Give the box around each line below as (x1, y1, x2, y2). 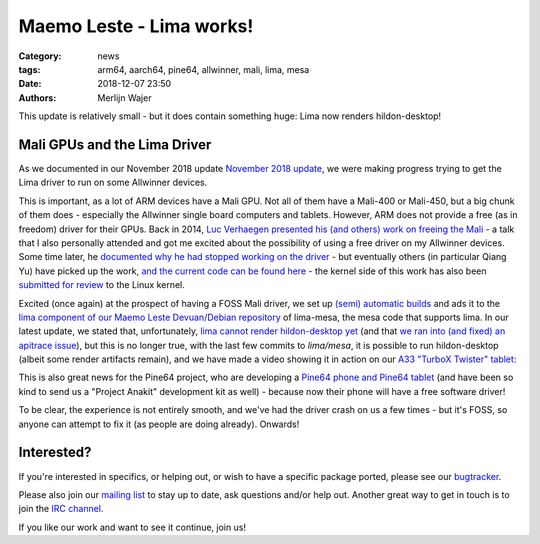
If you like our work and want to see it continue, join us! (18, 521, 247, 533)
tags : (18, 63, 41, 75)
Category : (18, 50, 62, 62)
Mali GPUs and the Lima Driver (18, 136, 212, 153)
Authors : (18, 91, 57, 104)
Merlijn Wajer (97, 91, 152, 104)
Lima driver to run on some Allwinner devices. (18, 176, 208, 189)
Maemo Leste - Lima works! (18, 15, 254, 37)
